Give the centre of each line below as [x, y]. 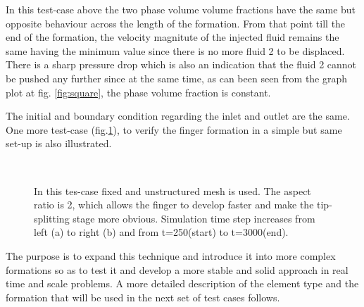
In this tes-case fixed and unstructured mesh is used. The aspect [172, 190]
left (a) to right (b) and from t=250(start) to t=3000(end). [161, 232]
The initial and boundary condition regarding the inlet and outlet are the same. [178, 116]
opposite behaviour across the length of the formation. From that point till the [176, 23]
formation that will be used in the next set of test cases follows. [143, 297]
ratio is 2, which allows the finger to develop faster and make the [174, 205]
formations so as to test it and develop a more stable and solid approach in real [177, 269]
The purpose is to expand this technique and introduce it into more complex [171, 255]
